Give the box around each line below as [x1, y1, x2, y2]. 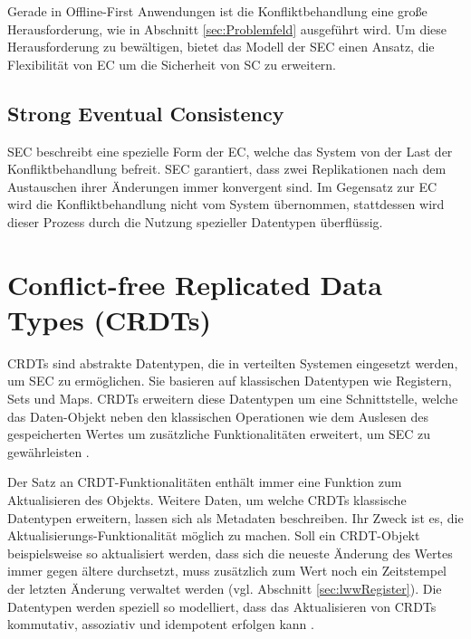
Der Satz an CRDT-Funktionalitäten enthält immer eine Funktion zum [7, 472, 402, 491]
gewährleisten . [7, 442, 90, 461]
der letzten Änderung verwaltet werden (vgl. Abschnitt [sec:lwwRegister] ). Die [7, 578, 442, 597]
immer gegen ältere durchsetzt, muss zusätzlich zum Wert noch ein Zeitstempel [7, 561, 447, 580]
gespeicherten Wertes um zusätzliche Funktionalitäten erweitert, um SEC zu [7, 424, 431, 443]
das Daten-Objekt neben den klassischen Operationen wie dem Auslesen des [7, 406, 429, 425]
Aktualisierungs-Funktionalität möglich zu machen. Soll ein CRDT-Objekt [7, 526, 420, 545]
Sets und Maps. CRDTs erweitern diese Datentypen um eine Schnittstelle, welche [7, 389, 458, 408]
